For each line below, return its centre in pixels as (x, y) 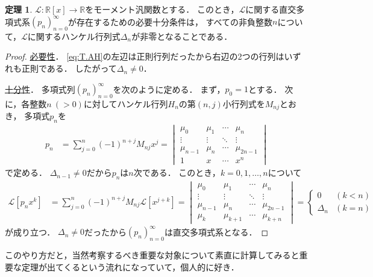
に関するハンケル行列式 (74, 36)
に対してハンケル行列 (126, 103)
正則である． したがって (69, 68)
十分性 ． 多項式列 (40, 89)
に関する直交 (271, 9)
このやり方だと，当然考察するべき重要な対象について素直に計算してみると (152, 255)
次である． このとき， (177, 173)
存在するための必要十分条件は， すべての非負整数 (174, 21)
